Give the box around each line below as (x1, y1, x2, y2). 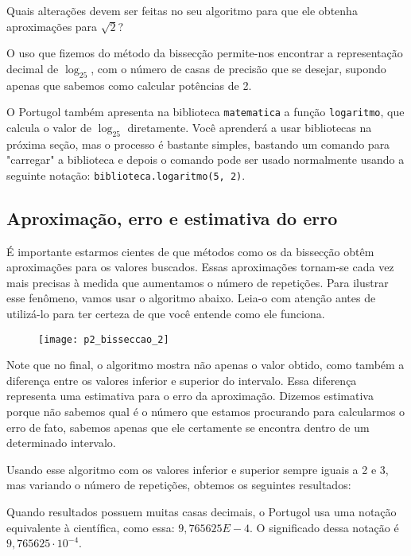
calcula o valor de (6, 119, 91, 135)
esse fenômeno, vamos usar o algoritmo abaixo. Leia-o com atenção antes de (6, 290, 376, 306)
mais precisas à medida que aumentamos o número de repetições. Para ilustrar (6, 274, 389, 290)
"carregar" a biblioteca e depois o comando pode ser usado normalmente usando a (6, 151, 405, 168)
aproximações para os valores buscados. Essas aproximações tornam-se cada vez (6, 259, 394, 275)
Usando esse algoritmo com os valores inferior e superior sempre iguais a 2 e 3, (6, 461, 389, 477)
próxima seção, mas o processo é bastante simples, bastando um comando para (6, 135, 390, 152)
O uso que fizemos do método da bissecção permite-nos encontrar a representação (6, 45, 403, 61)
